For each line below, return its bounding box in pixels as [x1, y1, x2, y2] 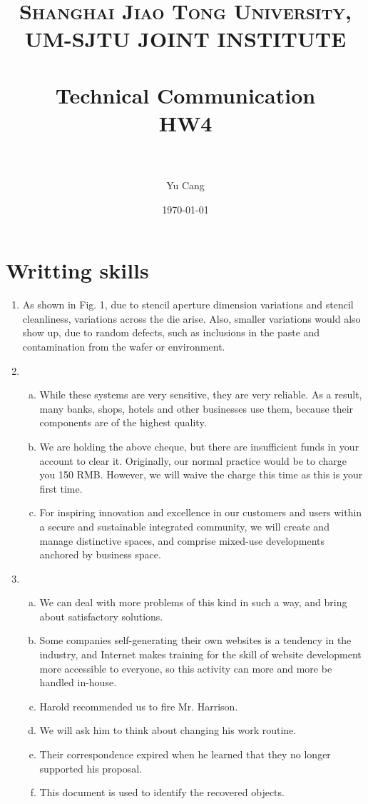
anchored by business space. [39, 547, 161, 562]
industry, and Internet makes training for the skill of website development [39, 647, 362, 662]
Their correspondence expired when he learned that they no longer [39, 747, 331, 762]
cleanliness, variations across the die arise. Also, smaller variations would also [22, 311, 361, 326]
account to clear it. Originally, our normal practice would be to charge [39, 453, 347, 468]
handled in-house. [39, 675, 117, 690]
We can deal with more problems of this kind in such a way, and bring [39, 595, 347, 610]
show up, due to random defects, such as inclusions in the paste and [22, 325, 320, 340]
